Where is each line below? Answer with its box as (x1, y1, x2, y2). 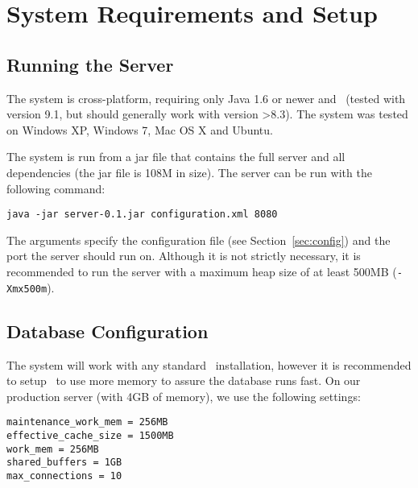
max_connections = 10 (6, 469, 122, 482)
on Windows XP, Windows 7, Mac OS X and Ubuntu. (6, 121, 273, 138)
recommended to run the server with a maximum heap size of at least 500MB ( (6, 263, 397, 279)
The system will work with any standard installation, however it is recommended (6, 356, 412, 373)
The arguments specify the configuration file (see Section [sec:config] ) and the (6, 231, 391, 248)
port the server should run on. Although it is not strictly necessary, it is (6, 247, 361, 264)
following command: (6, 180, 106, 196)
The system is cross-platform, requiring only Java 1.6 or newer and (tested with (6, 89, 406, 106)
